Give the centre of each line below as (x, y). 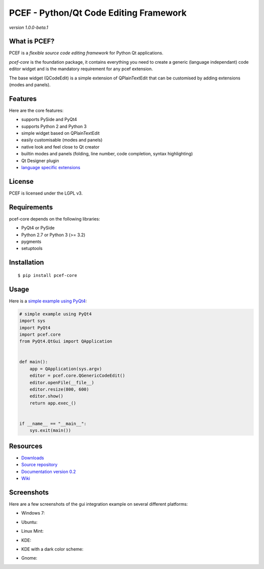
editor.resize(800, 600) (59, 389)
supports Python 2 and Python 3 (54, 126)
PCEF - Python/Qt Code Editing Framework (98, 13)
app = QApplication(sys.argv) (66, 369)
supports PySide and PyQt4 (49, 120)
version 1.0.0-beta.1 (29, 27)
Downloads (33, 458)
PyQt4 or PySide (38, 228)
